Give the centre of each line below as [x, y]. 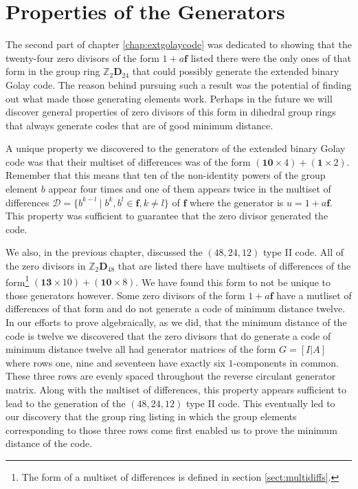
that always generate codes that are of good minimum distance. [139, 125]
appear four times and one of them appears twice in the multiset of [190, 189]
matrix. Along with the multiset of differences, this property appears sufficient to [176, 390]
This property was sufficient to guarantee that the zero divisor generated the [167, 216]
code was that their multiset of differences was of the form [128, 161]
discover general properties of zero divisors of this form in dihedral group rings [171, 112]
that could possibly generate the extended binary [236, 71]
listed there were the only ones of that [271, 57]
